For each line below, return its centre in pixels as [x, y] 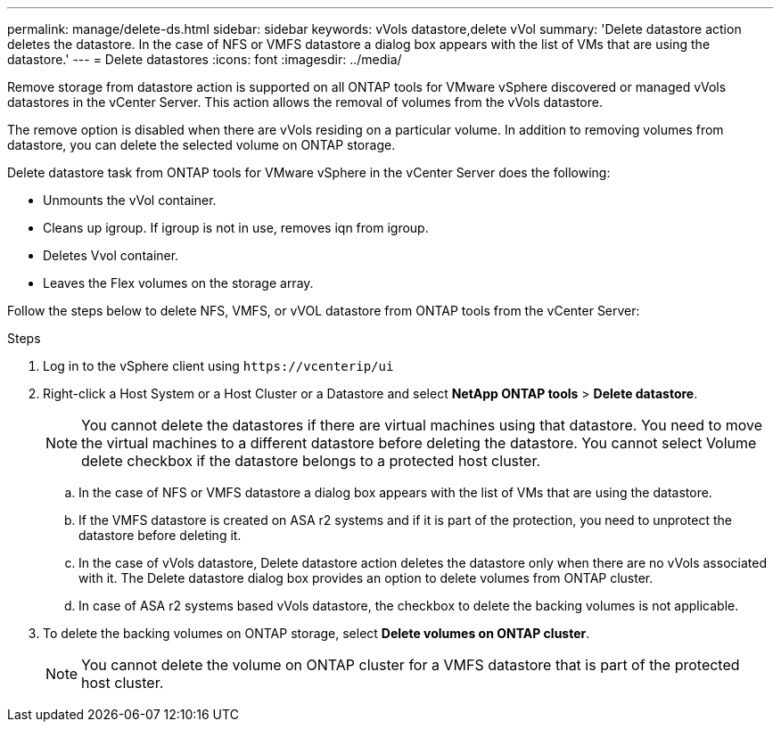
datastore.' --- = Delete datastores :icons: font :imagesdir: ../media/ [205, 59]
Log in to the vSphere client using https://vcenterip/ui [218, 366]
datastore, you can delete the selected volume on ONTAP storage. [201, 145]
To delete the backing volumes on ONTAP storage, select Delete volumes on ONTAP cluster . [317, 633]
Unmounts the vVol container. [130, 200]
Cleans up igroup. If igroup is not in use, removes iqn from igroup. [236, 228]
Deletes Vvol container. [111, 255]
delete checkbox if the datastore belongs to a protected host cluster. [311, 461]
